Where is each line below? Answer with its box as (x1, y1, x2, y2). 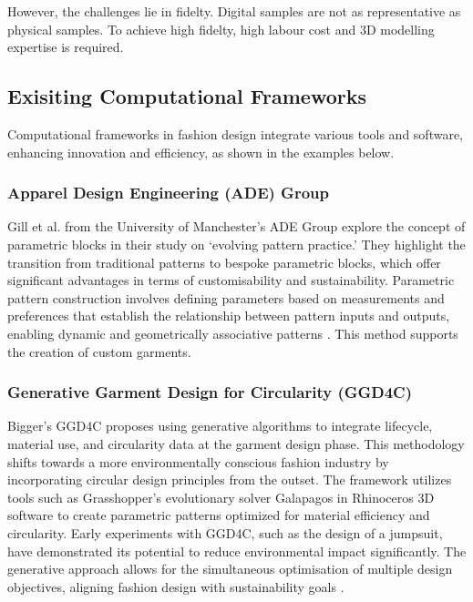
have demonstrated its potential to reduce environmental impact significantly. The (7, 541, 467, 560)
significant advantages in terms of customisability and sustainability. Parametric (7, 270, 455, 290)
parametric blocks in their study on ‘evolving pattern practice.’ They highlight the (7, 234, 466, 253)
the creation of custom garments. (7, 342, 191, 361)
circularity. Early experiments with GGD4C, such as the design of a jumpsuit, (7, 523, 443, 542)
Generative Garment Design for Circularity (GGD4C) (7, 381, 413, 403)
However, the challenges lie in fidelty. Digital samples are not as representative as (7, 2, 461, 20)
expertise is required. (7, 37, 124, 56)
